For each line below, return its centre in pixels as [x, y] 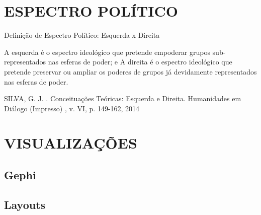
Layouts [25, 204]
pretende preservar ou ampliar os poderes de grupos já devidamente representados [130, 71]
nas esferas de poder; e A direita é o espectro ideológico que [140, 62]
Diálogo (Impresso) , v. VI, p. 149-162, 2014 [72, 108]
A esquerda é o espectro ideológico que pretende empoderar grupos [107, 52]
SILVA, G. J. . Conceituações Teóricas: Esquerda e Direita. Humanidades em [123, 98]
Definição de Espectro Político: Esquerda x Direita [82, 35]
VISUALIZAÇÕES [71, 143]
